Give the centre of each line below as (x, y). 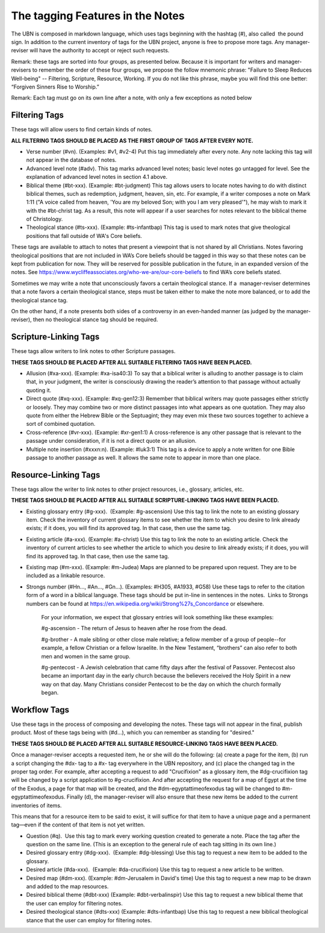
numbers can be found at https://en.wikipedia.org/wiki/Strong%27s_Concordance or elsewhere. (145, 604)
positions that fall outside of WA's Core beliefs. (84, 236)
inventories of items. (36, 805)
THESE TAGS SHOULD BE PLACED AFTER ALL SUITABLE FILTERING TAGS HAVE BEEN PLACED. (132, 362)
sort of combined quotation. (61, 424)
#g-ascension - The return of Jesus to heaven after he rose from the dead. (134, 628)
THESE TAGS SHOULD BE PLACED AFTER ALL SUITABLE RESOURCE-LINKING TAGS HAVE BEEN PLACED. (144, 743)
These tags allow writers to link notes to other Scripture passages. (93, 351)
